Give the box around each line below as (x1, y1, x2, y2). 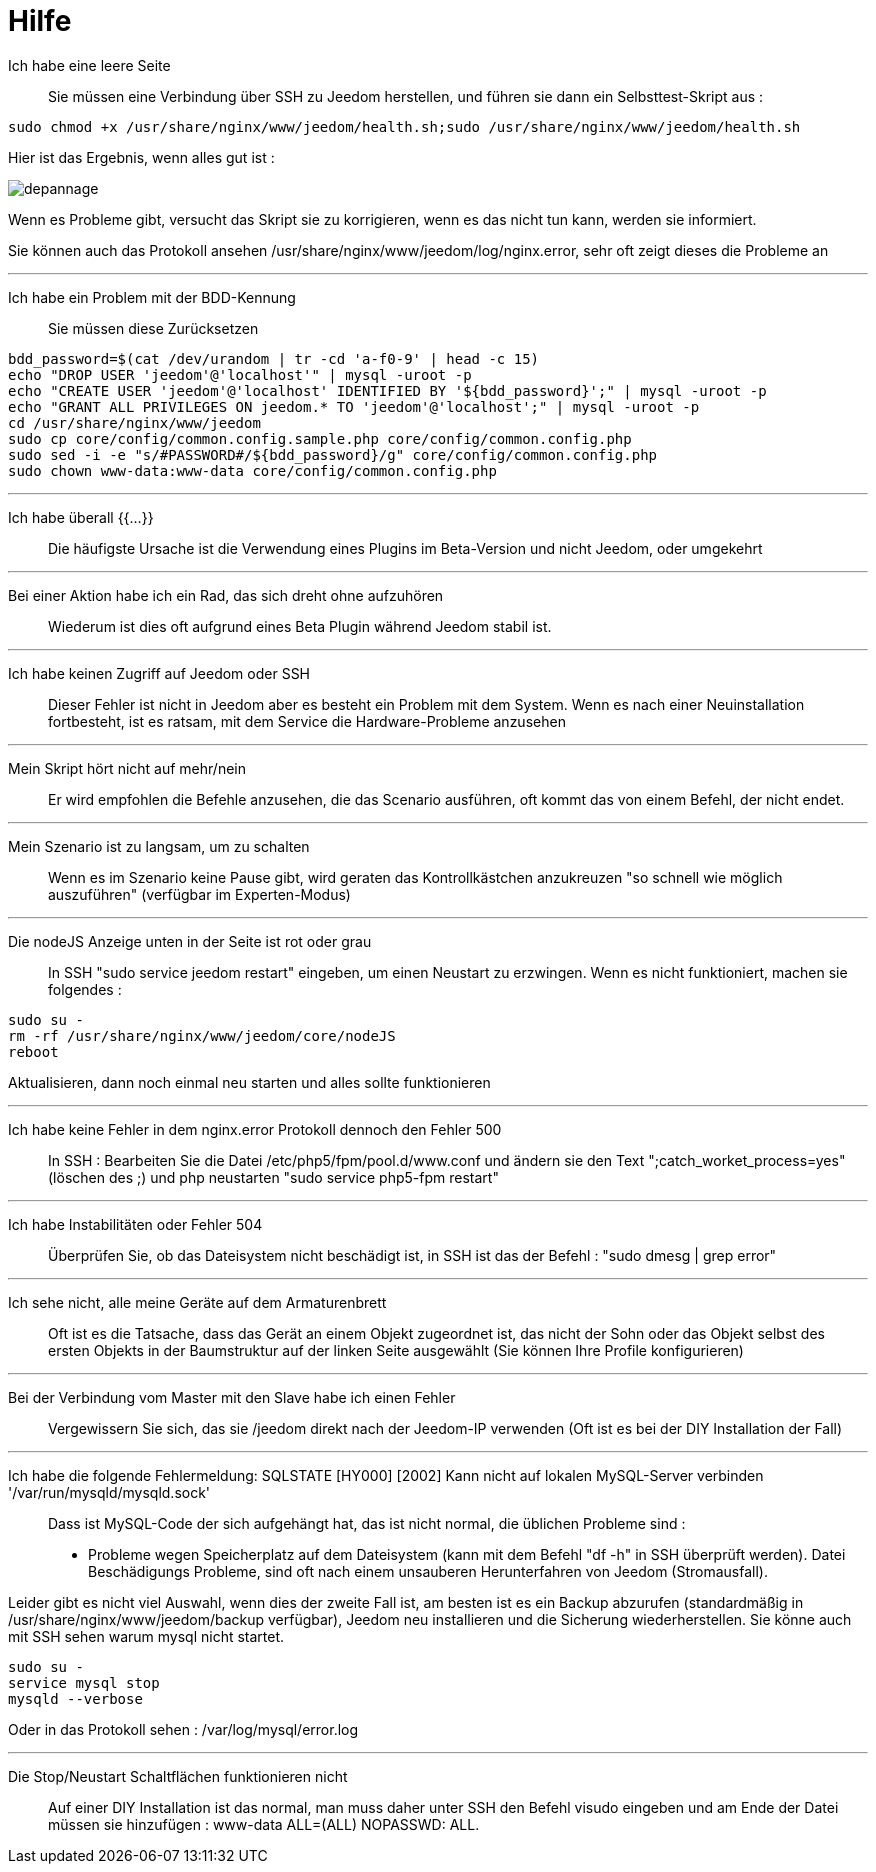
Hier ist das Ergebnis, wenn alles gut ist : (8, 148, 275, 166)
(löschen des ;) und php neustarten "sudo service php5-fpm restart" (48, 1168, 499, 1186)
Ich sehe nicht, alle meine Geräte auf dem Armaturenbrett (8, 1293, 387, 1311)
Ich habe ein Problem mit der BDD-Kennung (8, 288, 296, 306)
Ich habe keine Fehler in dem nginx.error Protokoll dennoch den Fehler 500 (8, 1120, 502, 1138)
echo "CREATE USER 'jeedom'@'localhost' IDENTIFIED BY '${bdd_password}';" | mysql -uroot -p (8, 382, 767, 399)
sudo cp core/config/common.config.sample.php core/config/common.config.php (8, 430, 632, 447)
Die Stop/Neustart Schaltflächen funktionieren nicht (8, 1767, 348, 1785)
